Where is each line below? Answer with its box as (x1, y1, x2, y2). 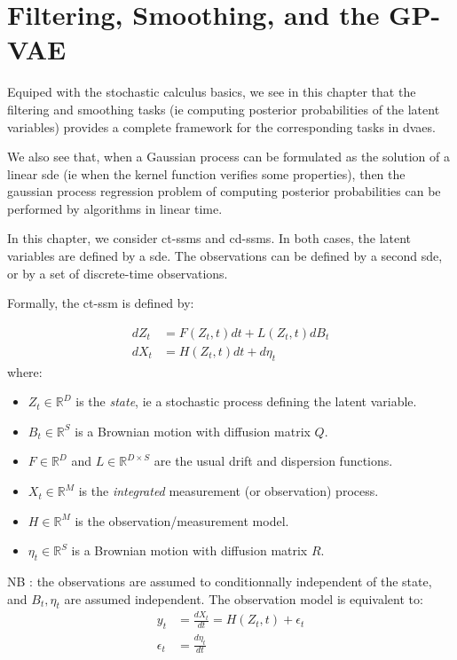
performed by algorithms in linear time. (7, 199, 223, 217)
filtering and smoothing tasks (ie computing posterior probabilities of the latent (7, 99, 440, 118)
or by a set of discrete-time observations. (7, 263, 228, 282)
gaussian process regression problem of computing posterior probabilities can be (7, 182, 441, 200)
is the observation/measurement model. (75, 511, 289, 530)
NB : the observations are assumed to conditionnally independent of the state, (7, 572, 432, 591)
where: (7, 362, 43, 381)
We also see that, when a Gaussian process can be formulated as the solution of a (7, 147, 450, 166)
